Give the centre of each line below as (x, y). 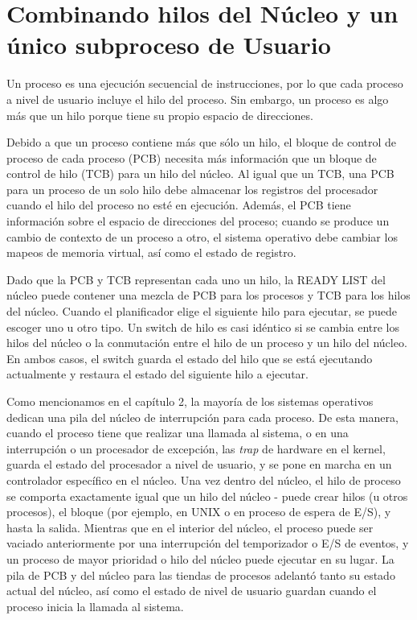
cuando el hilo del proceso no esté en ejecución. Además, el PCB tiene (179, 205)
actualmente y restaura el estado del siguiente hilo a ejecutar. (157, 374)
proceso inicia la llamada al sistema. (95, 606)
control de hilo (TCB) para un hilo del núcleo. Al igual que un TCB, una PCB (200, 174)
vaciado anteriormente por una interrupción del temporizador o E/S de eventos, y (208, 543)
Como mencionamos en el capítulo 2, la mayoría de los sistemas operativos (190, 401)
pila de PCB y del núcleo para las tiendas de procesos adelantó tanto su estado (201, 575)
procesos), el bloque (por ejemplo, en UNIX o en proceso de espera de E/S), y (199, 512)
